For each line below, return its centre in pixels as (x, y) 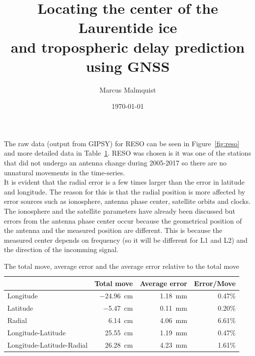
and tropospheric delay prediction (128, 47)
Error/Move (215, 283)
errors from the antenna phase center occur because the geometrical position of (123, 220)
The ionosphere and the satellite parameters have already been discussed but (120, 211)
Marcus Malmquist (128, 89)
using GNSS (128, 66)
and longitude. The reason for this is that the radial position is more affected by (125, 191)
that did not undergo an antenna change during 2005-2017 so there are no (115, 163)
